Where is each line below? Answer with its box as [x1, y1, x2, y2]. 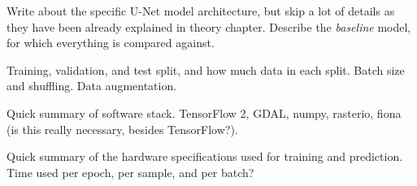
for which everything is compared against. [7, 34, 215, 51]
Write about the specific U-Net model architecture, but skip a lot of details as [7, 2, 395, 19]
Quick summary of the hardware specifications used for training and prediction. [7, 148, 403, 165]
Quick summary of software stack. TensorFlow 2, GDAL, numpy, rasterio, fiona [7, 104, 402, 121]
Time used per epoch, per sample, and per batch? [7, 163, 254, 180]
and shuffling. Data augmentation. [7, 77, 177, 94]
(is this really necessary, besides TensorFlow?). [7, 120, 238, 137]
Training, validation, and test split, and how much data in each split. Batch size [7, 61, 405, 78]
